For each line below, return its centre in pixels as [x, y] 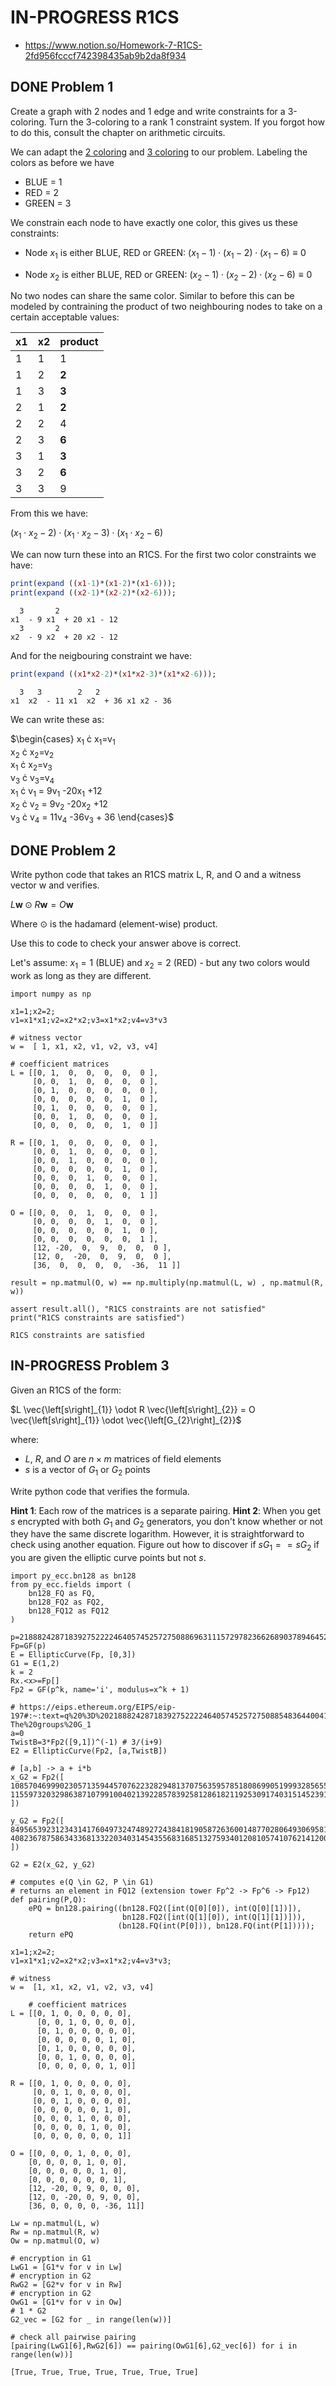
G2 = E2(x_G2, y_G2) [53, 1865]
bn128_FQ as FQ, [62, 1594]
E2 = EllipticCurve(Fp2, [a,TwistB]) [89, 1751]
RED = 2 [42, 192]
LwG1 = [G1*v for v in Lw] [66, 2267]
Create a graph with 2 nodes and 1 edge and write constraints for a [148, 111]
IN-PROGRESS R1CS [95, 17]
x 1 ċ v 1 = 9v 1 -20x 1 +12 [56, 791]
